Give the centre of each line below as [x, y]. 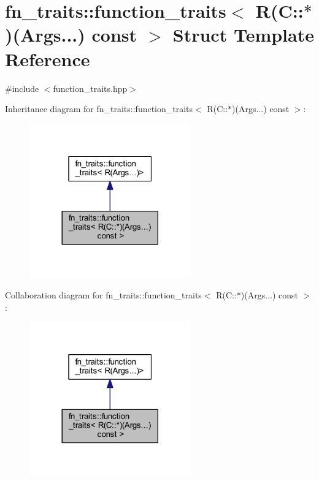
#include [22, 88]
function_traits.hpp [90, 88]
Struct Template [243, 35]
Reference [48, 59]
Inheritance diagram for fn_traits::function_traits [99, 109]
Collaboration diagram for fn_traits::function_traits [103, 295]
